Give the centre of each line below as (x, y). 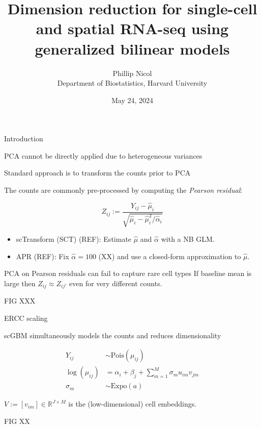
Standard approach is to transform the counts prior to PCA (97, 173)
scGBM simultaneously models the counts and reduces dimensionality (113, 335)
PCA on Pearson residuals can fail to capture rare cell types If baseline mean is (128, 273)
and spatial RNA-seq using (132, 28)
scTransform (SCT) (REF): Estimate (74, 239)
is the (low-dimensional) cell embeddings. (133, 404)
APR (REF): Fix (42, 256)
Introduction (24, 139)
